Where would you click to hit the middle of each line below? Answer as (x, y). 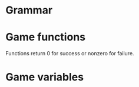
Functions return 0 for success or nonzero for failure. (70, 53)
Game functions (46, 37)
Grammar (29, 10)
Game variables (44, 77)
